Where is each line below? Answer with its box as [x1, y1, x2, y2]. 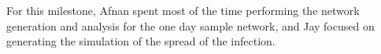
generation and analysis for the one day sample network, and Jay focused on [6, 17, 375, 34]
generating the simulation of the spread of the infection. [6, 33, 276, 49]
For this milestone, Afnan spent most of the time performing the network [6, 2, 360, 18]
